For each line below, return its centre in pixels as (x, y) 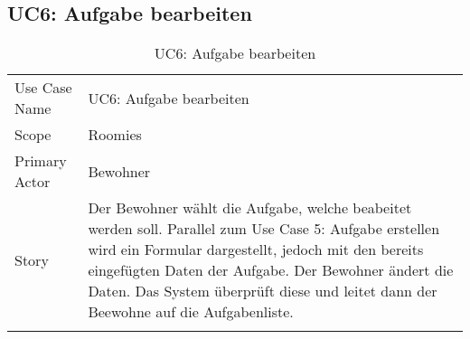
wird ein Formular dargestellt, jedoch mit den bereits (256, 250)
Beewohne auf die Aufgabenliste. (191, 312)
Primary (41, 161)
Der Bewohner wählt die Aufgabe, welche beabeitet (250, 208)
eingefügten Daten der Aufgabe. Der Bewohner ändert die (271, 270)
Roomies (115, 135)
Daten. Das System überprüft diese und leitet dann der (263, 291)
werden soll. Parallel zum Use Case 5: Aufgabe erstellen (264, 229)
